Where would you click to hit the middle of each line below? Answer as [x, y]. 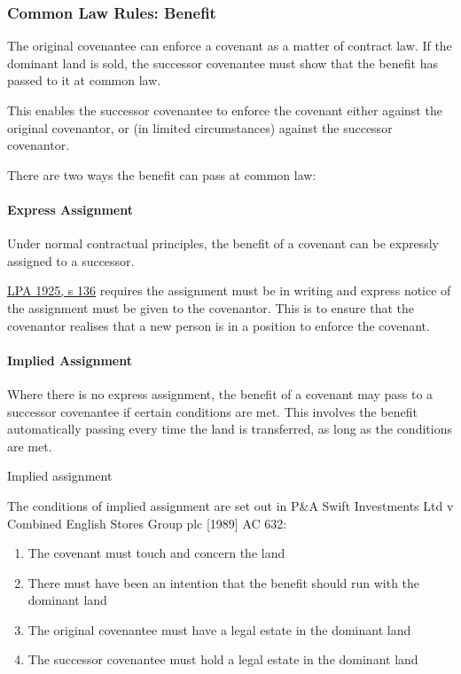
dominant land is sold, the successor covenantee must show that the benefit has [223, 63]
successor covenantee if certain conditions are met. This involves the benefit [212, 411]
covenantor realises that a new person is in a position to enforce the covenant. [219, 325]
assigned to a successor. [71, 260]
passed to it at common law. [84, 80]
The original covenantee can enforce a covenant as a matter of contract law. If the [230, 46]
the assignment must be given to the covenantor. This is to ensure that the [211, 307]
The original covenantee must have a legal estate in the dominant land [219, 629]
